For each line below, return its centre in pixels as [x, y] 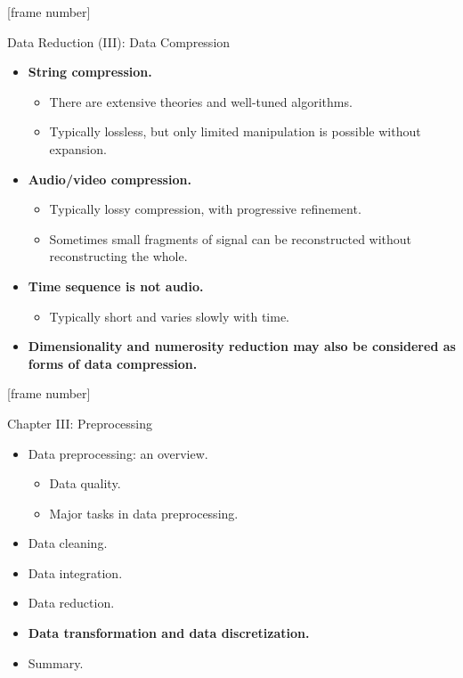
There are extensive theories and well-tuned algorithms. [201, 101]
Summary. [56, 662]
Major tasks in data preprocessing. [144, 513]
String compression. [90, 72]
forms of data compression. [113, 363]
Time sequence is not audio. [116, 286]
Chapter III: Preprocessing [80, 423]
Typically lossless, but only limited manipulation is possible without [235, 131]
